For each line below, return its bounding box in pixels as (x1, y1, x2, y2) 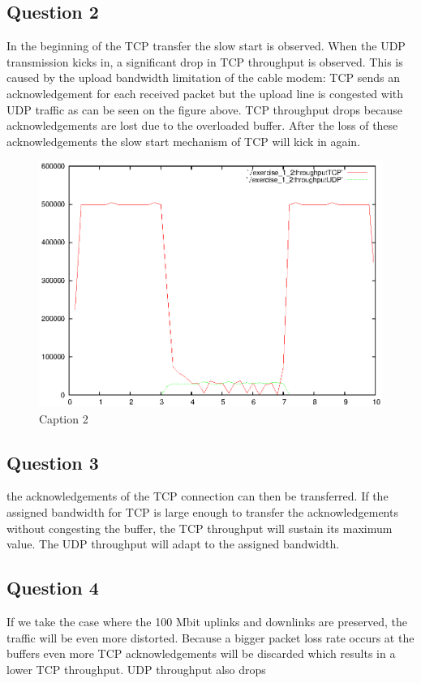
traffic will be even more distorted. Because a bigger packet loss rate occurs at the (6, 629, 415, 646)
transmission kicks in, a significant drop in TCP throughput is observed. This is (6, 53, 403, 70)
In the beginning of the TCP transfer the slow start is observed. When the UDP (6, 37, 406, 54)
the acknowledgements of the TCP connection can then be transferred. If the (6, 488, 389, 505)
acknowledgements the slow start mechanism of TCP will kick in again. (6, 132, 361, 149)
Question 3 (6, 449, 99, 475)
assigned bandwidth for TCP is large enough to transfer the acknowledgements (6, 504, 398, 521)
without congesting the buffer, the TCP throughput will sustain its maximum (6, 519, 393, 536)
